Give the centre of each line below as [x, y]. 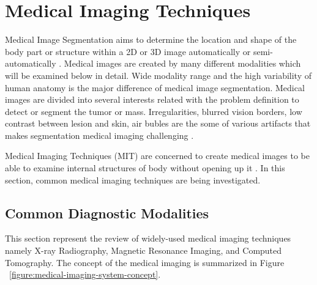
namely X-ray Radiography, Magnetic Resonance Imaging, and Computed [144, 250]
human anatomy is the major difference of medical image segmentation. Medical [155, 87]
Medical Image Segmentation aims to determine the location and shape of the [151, 39]
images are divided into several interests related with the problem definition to [152, 99]
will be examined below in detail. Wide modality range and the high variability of [158, 75]
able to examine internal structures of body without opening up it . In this [145, 168]
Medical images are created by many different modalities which [182, 63]
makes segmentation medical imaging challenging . [99, 135]
